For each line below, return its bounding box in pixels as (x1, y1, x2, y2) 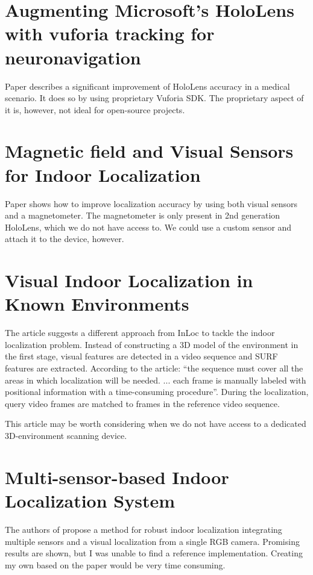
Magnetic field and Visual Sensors (5, 138, 294, 163)
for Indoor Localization (5, 162, 201, 187)
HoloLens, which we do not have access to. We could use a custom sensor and (5, 220, 292, 233)
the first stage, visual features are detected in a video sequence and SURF (5, 350, 278, 362)
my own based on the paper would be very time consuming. (5, 558, 226, 571)
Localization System (5, 488, 175, 512)
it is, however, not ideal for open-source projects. (5, 103, 185, 116)
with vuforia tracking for (5, 21, 215, 46)
